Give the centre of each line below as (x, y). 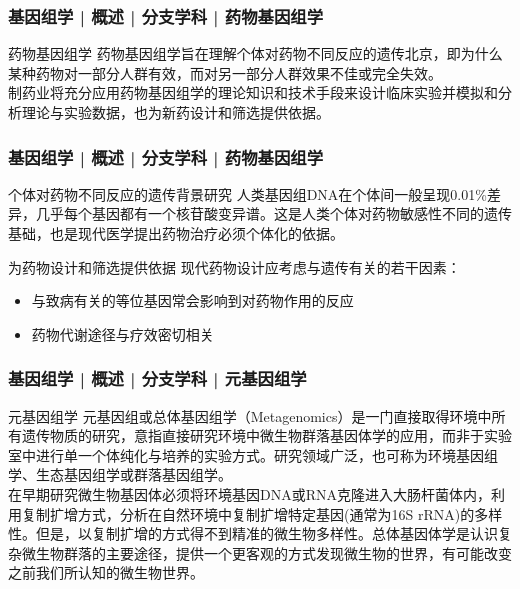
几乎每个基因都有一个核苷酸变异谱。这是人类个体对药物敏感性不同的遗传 (273, 213)
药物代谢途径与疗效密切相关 (122, 333)
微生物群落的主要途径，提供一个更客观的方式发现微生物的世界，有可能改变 (266, 552)
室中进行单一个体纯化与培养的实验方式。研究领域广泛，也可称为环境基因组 (253, 454)
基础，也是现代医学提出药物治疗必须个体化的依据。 (176, 233)
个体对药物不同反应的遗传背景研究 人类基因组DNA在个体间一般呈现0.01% (247, 193)
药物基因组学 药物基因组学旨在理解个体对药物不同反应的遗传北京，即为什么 (255, 53)
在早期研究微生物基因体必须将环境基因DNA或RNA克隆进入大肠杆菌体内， (249, 493)
